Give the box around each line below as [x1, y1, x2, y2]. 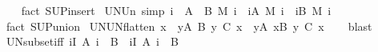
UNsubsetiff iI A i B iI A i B [6, 33, 179, 50]
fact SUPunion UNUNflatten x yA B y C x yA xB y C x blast [6, 17, 372, 34]
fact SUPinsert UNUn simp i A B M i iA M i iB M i [21, 2, 332, 18]
